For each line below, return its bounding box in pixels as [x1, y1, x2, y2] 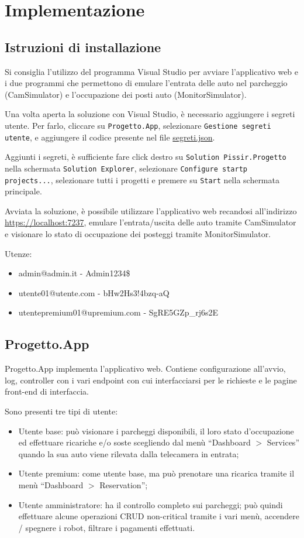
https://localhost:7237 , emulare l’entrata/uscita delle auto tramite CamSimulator [5, 216, 296, 228]
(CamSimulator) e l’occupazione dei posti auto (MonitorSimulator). [5, 88, 247, 100]
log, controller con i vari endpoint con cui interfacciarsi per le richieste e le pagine [5, 373, 297, 386]
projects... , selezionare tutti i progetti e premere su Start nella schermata [5, 173, 279, 186]
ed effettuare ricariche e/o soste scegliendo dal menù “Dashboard [18, 436, 251, 448]
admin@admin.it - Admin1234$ [18, 267, 130, 279]
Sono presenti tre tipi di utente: [5, 405, 118, 417]
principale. [5, 185, 42, 197]
